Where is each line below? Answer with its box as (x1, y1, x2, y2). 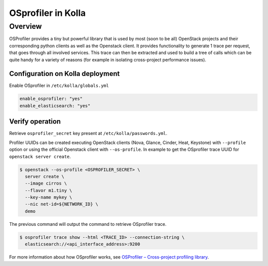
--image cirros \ (25, 181, 67, 186)
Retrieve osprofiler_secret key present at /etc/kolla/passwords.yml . (9, 131, 168, 136)
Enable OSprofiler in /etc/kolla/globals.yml (9, 82, 109, 89)
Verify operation (9, 117, 61, 126)
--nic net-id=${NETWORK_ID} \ (25, 201, 99, 207)
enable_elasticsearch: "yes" (19, 103, 91, 109)
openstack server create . (9, 153, 71, 159)
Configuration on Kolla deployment (9, 69, 120, 78)
